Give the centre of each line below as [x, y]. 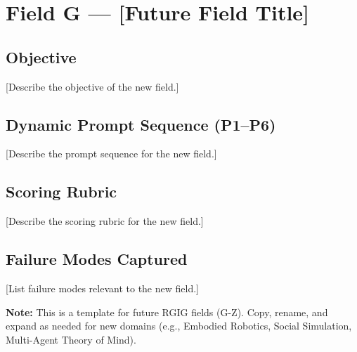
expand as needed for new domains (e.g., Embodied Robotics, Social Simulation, [179, 326]
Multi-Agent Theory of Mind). [71, 339]
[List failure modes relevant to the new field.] [102, 288]
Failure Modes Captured [97, 259]
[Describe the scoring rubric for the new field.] [105, 221]
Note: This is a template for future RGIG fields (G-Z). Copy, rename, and [167, 312]
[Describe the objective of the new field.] [92, 86]
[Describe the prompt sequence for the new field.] [111, 154]
